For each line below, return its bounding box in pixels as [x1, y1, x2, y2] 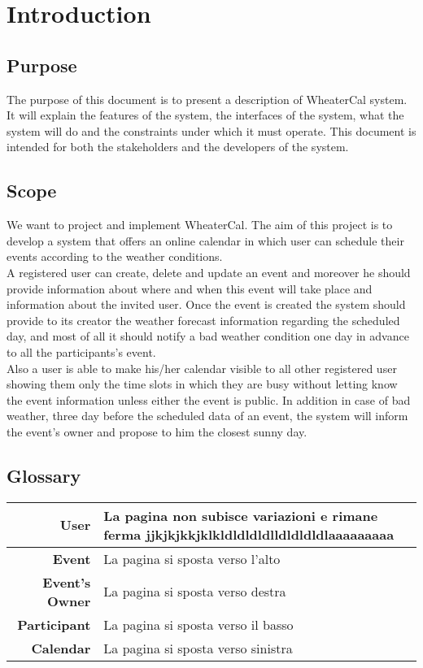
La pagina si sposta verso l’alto [103, 549, 281, 568]
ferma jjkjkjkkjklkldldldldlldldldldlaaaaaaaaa [103, 524, 395, 544]
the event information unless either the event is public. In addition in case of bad [7, 391, 411, 408]
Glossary [7, 462, 81, 488]
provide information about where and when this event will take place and [7, 280, 373, 297]
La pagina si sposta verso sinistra [103, 638, 293, 657]
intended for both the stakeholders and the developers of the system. [7, 138, 349, 155]
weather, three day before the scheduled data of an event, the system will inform [7, 407, 408, 424]
